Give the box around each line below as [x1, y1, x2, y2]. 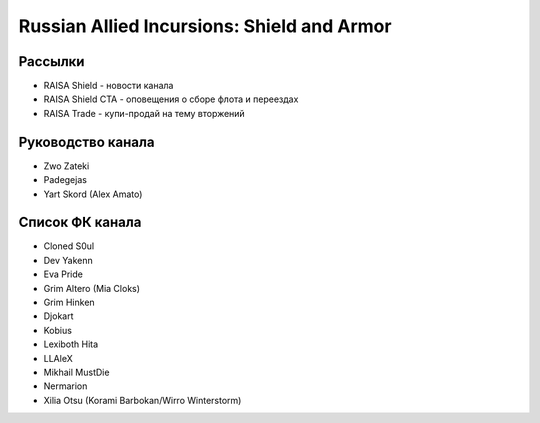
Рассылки [18, 53, 85, 70]
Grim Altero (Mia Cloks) [43, 282, 140, 294]
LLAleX [43, 352, 74, 364]
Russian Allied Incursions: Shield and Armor [18, 15, 392, 37]
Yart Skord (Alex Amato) [43, 188, 143, 200]
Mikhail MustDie [43, 366, 110, 378]
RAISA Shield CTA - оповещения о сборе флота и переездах [43, 93, 299, 105]
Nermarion [43, 380, 88, 392]
